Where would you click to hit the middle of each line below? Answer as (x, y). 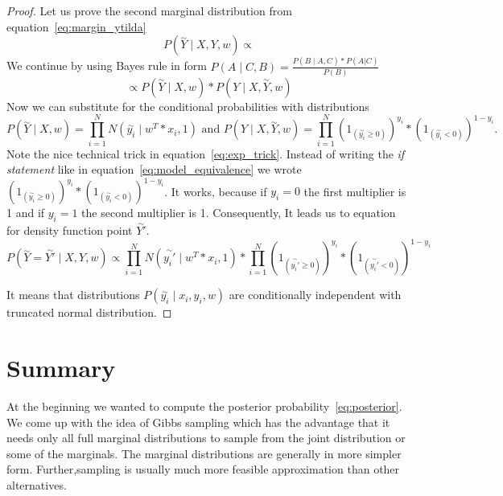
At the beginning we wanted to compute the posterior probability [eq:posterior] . (204, 406)
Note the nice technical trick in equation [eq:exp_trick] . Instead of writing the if (206, 153)
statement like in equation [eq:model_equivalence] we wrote (154, 169)
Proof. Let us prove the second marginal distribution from (149, 10)
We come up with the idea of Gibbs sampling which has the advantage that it (198, 422)
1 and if (26, 213)
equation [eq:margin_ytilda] (76, 26)
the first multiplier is (355, 191)
